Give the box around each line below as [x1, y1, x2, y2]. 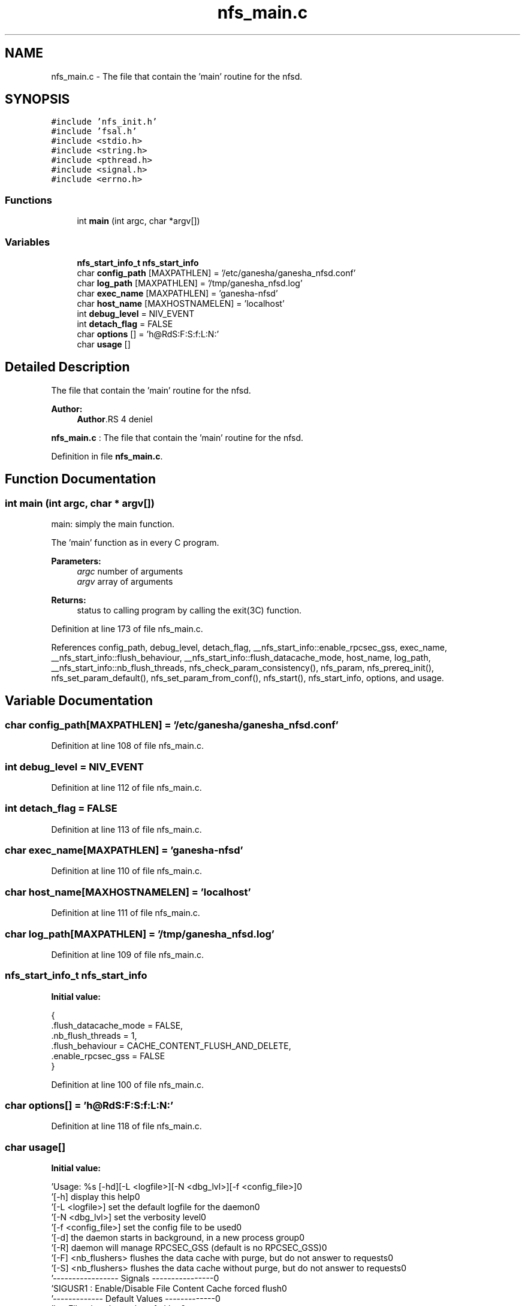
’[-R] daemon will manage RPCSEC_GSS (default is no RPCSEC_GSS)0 [51, 1242, 327, 1253]
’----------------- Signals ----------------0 [51, 1273, 219, 1284]
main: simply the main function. [51, 519, 175, 529]
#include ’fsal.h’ [51, 126, 137, 137]
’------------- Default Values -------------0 [51, 1293, 221, 1304]
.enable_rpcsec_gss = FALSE [51, 1050, 165, 1061]
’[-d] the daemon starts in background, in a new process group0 [51, 1232, 304, 1243]
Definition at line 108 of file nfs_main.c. [51, 740, 204, 751]
